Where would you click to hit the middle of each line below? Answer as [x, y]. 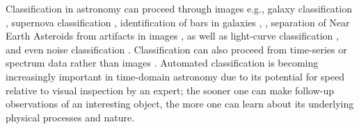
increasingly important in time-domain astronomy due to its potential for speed [175, 76]
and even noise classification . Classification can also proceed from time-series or [176, 49]
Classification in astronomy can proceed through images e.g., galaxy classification [179, 8]
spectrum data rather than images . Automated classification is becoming [162, 63]
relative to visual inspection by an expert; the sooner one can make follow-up [170, 90]
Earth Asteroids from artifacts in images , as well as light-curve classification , [172, 36]
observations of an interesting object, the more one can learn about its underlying [180, 104]
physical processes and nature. [70, 117]
